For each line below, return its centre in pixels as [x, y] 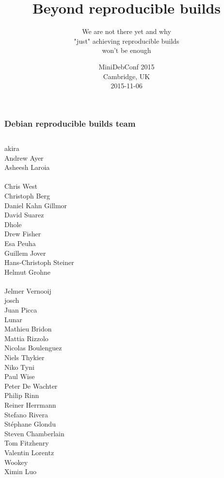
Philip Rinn [22, 395]
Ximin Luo [20, 471]
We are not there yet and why [127, 31]
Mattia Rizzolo [26, 338]
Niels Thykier [24, 357]
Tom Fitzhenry [27, 443]
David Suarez [24, 215]
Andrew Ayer [24, 157]
